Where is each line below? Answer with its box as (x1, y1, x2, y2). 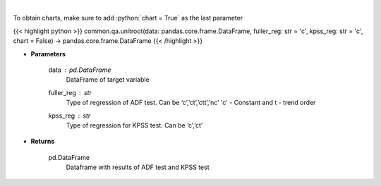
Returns (30, 137, 55, 146)
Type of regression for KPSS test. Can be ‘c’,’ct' (66, 120, 203, 130)
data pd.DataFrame (48, 66, 111, 74)
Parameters (30, 49, 66, 58)
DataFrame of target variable (66, 75, 150, 84)
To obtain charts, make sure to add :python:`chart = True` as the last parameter (13, 14, 243, 23)
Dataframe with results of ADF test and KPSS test (66, 163, 210, 172)
